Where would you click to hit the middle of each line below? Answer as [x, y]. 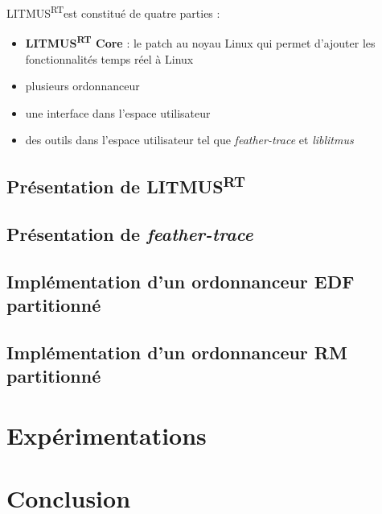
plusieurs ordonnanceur [82, 86]
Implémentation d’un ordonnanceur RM [177, 352]
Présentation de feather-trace [130, 234]
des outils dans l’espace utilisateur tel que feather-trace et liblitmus [189, 140]
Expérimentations [107, 435]
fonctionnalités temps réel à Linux [109, 58]
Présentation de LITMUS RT [126, 185]
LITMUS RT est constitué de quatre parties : [113, 12]
